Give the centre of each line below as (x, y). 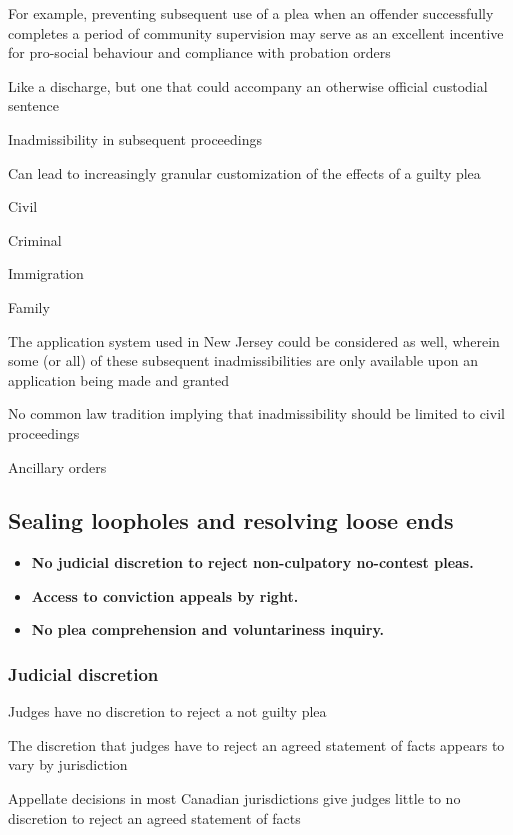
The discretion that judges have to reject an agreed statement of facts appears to (256, 744)
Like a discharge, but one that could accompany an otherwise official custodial (248, 85)
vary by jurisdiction (68, 764)
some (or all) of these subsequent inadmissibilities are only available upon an (243, 360)
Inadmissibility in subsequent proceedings (135, 138)
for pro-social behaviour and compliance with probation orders (199, 52)
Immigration (46, 273)
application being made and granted (118, 379)
